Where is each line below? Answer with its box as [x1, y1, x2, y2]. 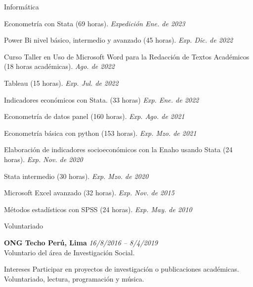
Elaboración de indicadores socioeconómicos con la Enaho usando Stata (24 [4, 144, 233, 155]
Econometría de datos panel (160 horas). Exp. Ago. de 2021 [4, 111, 185, 121]
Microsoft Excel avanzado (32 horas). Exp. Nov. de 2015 [4, 187, 174, 198]
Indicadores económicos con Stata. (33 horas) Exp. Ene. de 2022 [4, 94, 199, 105]
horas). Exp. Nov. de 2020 [4, 154, 83, 164]
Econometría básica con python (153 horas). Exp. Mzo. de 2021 [4, 127, 197, 138]
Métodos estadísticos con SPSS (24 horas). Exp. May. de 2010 [4, 204, 192, 214]
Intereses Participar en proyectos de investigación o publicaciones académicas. [4, 264, 239, 274]
